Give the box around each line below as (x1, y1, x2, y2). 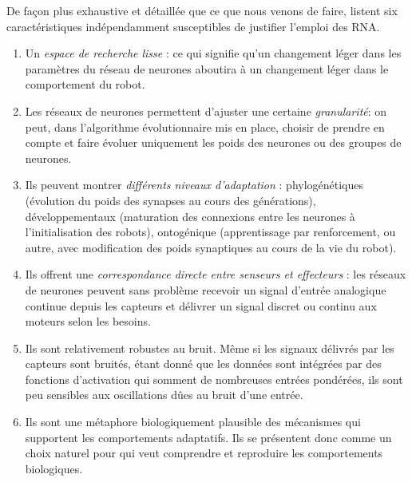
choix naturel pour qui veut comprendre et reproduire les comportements (25, 444, 383, 461)
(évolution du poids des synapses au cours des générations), (25, 192, 316, 208)
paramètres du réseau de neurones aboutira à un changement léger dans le (25, 60, 389, 77)
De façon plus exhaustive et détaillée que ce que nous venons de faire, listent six (6, 2, 398, 18)
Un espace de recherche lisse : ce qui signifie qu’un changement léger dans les (25, 45, 402, 61)
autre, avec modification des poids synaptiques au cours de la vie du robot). (25, 239, 397, 255)
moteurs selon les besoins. (25, 313, 151, 330)
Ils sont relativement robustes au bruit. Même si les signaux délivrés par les (25, 339, 394, 356)
